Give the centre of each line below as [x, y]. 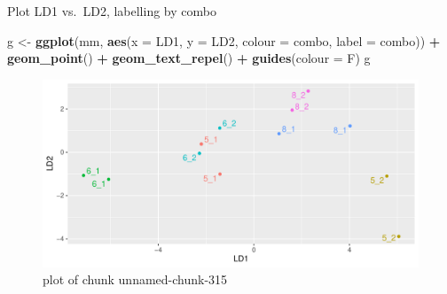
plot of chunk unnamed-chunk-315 [135, 279]
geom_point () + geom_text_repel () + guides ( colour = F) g [189, 58]
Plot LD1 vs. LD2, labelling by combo [112, 11]
